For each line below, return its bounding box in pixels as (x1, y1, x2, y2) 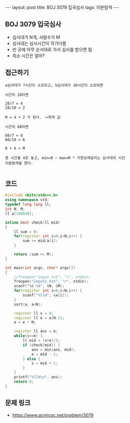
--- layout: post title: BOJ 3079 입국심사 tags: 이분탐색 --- (5, 4, 120, 10)
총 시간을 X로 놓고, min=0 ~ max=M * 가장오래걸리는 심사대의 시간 (5, 155, 125, 161)
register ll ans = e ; (14, 329, 58, 334)
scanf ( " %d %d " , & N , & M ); (14, 284, 65, 289)
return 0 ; (14, 379, 34, 384)
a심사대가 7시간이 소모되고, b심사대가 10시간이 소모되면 (5, 83, 104, 88)
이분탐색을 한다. (5, 161, 33, 165)
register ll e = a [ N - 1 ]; (14, 315, 65, 321)
